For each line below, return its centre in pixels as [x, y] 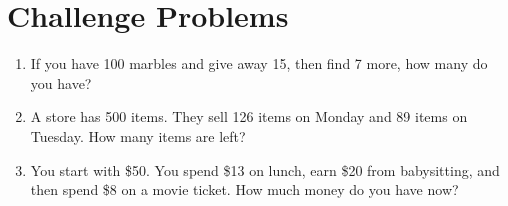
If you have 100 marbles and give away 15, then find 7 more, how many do [259, 63]
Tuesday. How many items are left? [138, 135]
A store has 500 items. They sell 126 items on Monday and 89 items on [249, 116]
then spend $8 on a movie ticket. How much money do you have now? [244, 189]
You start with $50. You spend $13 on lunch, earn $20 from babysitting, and [265, 169]
